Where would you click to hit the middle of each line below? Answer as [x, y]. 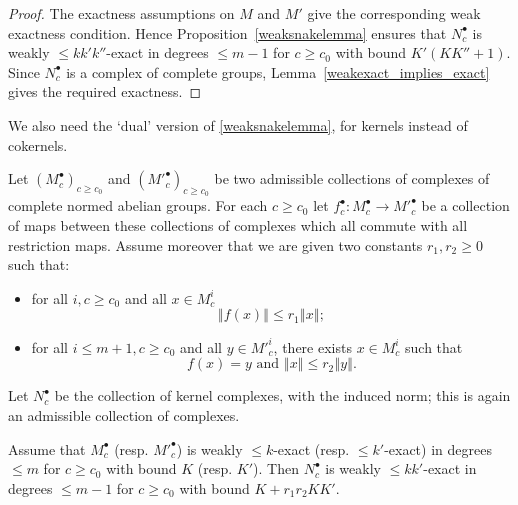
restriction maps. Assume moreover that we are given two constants [215, 244]
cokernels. [38, 144]
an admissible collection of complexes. [124, 415]
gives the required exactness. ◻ [105, 91]
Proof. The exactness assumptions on [121, 13]
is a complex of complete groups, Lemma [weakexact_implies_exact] [278, 71]
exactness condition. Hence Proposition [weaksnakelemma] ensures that [227, 32]
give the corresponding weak [394, 13]
